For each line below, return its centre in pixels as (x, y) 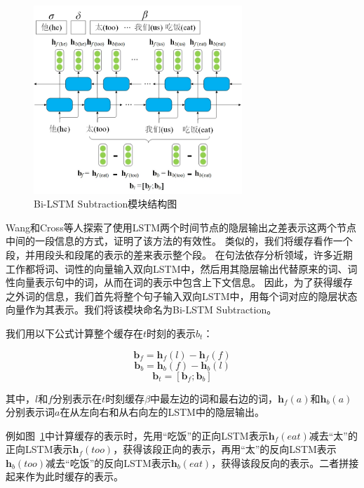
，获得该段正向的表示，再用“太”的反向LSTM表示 (225, 449)
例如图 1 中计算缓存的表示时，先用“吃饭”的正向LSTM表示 (137, 435)
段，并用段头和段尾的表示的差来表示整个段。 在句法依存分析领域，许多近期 (179, 254)
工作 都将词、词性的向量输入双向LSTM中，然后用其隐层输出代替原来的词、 (177, 268)
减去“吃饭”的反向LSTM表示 (108, 462)
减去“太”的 (333, 435)
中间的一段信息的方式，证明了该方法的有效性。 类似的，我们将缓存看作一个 (179, 241)
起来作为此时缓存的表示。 (65, 476)
